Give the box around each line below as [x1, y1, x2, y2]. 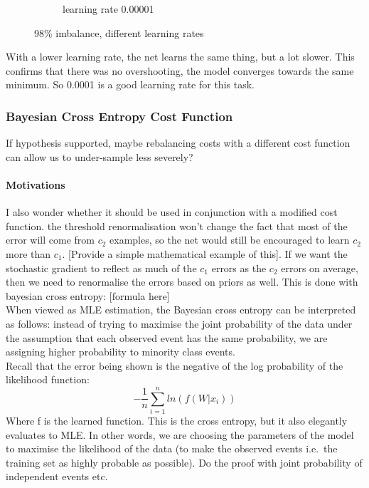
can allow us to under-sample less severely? [6, 149, 193, 164]
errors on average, [281, 260, 358, 275]
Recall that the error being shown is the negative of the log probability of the [6, 358, 343, 373]
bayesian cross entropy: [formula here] [6, 288, 170, 303]
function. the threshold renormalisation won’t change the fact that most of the [6, 218, 348, 233]
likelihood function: [6, 372, 90, 387]
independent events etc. [6, 469, 108, 484]
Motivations [6, 177, 65, 192]
